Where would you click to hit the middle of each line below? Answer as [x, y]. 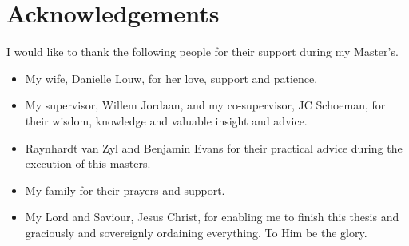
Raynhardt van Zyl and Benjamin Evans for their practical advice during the [214, 147]
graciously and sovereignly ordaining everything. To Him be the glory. [196, 232]
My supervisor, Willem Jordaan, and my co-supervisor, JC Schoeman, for [205, 105]
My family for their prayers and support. [125, 190]
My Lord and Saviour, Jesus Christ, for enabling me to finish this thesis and [212, 217]
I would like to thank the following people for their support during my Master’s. [203, 52]
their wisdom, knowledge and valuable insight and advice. [166, 120]
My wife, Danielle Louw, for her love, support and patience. [171, 78]
